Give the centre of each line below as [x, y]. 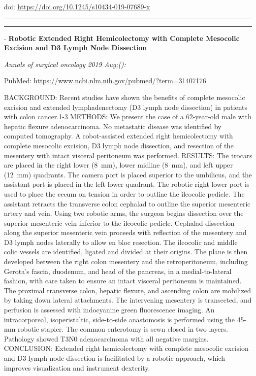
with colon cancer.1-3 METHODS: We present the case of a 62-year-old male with [128, 117]
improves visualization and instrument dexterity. [77, 367]
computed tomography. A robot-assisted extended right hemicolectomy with [119, 136]
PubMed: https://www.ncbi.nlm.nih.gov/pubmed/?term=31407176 [105, 81]
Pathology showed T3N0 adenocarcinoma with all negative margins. [106, 338]
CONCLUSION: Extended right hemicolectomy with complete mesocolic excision [126, 348]
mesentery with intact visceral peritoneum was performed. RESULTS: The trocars [128, 155]
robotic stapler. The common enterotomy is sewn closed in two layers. [123, 329]
